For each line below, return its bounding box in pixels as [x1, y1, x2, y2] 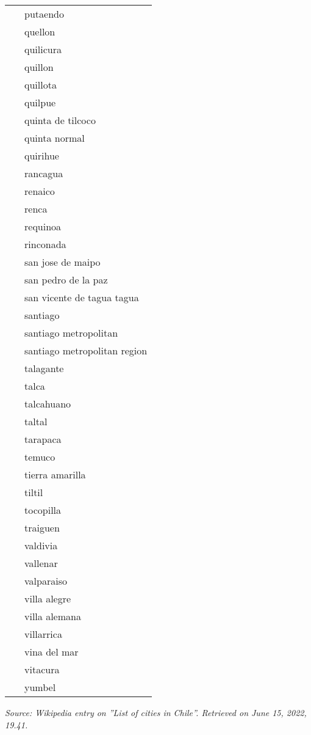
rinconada [24, 237, 66, 251]
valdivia [24, 538, 58, 552]
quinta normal [24, 131, 85, 145]
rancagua [24, 166, 63, 180]
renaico [24, 184, 55, 198]
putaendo [24, 7, 64, 21]
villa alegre [24, 591, 71, 605]
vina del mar [24, 645, 79, 659]
